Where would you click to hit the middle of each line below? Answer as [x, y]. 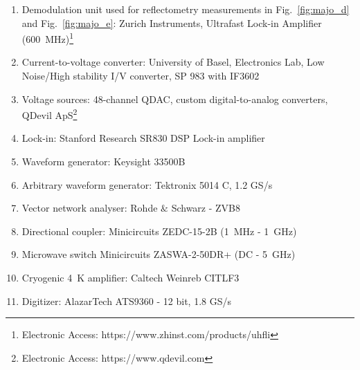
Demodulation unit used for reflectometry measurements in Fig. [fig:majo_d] [186, 9]
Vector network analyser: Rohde [90, 208]
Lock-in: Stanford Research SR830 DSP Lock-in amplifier [143, 138]
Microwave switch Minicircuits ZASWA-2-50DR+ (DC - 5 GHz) [159, 254]
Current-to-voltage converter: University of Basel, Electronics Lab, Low [173, 62]
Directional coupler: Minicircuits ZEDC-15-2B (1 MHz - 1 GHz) [159, 231]
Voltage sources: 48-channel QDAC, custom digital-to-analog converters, [175, 99]
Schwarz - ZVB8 [206, 208]
